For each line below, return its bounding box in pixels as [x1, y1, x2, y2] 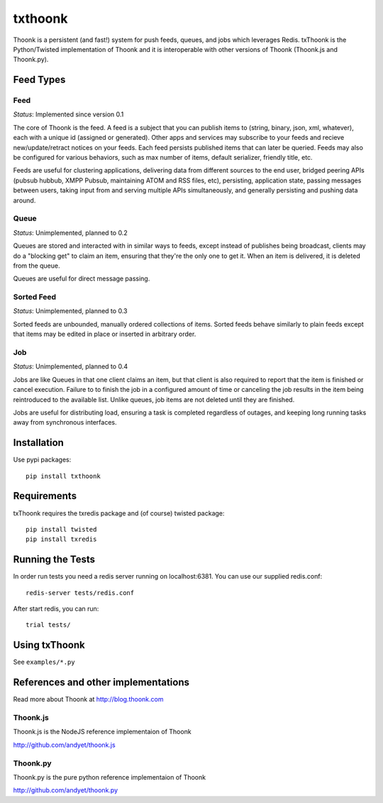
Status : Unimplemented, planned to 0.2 [13, 228, 128, 237]
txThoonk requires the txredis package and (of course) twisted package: [13, 508, 225, 518]
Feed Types [13, 74, 66, 86]
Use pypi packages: [13, 455, 72, 464]
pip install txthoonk [26, 472, 101, 480]
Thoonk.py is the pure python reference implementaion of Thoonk [13, 772, 206, 781]
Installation [13, 437, 64, 449]
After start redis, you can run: [13, 604, 99, 613]
